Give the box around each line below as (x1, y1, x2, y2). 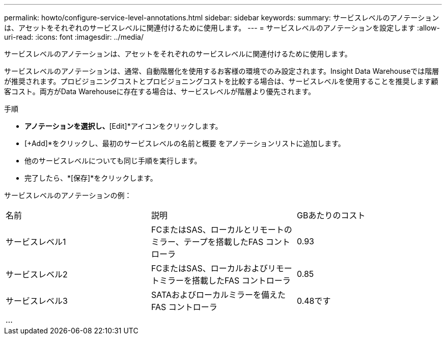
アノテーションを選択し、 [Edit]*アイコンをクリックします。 (24, 122, 222, 130)
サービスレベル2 (6, 269, 68, 279)
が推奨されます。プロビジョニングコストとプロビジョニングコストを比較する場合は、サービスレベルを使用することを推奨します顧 (4, 77, 438, 86)
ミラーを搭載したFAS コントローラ (159, 275, 291, 286)
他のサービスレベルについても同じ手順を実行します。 (24, 156, 202, 165)
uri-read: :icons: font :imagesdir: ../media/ (4, 33, 144, 41)
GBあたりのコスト (296, 210, 366, 220)
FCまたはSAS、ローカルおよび (151, 263, 268, 273)
